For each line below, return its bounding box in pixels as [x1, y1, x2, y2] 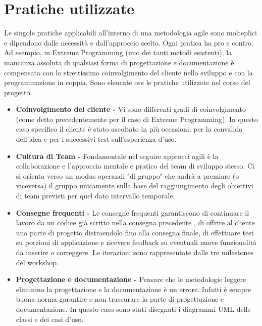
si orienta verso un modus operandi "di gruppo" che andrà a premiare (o [16, 170, 239, 181]
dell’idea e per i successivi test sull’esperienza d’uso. [16, 134, 177, 144]
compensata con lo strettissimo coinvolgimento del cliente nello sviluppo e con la [4, 67, 253, 77]
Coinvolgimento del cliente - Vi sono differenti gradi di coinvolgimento [16, 104, 246, 114]
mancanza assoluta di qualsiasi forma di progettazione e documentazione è [4, 57, 234, 67]
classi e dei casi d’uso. [16, 313, 84, 324]
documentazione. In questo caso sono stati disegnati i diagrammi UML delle [16, 303, 251, 314]
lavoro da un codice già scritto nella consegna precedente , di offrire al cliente [16, 217, 255, 228]
